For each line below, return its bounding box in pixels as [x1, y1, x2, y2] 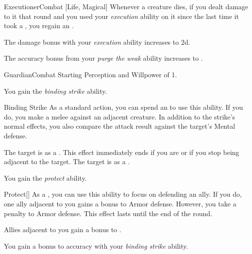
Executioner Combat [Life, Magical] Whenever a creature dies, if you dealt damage [4, 1, 249, 11]
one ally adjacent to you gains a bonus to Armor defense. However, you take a [4, 198, 236, 208]
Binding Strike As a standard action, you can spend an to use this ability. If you [4, 102, 243, 112]
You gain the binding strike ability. [4, 85, 107, 96]
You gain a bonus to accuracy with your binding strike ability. [4, 240, 188, 251]
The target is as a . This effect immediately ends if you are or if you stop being [4, 147, 239, 157]
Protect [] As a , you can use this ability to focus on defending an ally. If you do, [4, 189, 242, 199]
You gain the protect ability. [4, 172, 87, 183]
